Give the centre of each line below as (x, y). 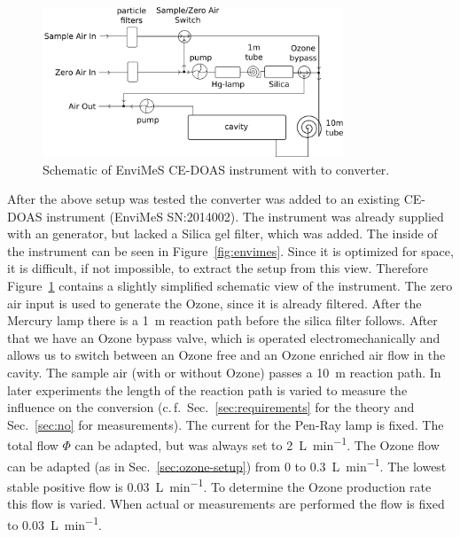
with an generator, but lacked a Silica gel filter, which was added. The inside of (222, 233)
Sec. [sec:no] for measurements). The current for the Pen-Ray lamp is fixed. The (226, 424)
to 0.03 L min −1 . (55, 523)
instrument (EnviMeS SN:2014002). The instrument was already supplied (245, 216)
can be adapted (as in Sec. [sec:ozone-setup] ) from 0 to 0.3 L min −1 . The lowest (227, 464)
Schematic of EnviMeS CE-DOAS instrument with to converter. (216, 169)
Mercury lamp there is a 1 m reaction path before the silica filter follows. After (222, 320)
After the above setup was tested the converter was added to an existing (204, 199)
